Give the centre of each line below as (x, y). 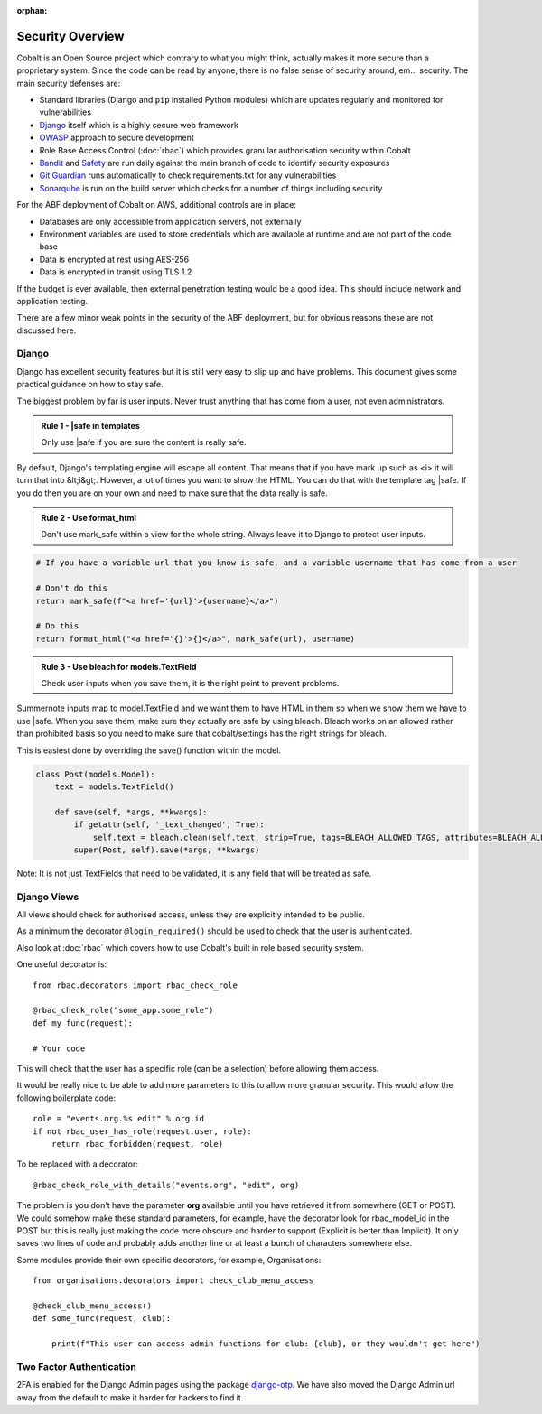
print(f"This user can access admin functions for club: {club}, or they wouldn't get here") (266, 1344)
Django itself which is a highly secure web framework (139, 125)
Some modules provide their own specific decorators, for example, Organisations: (169, 1260)
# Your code (59, 1048)
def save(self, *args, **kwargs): (131, 812)
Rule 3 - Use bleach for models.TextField (119, 666)
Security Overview (70, 36)
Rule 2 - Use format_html (89, 517)
